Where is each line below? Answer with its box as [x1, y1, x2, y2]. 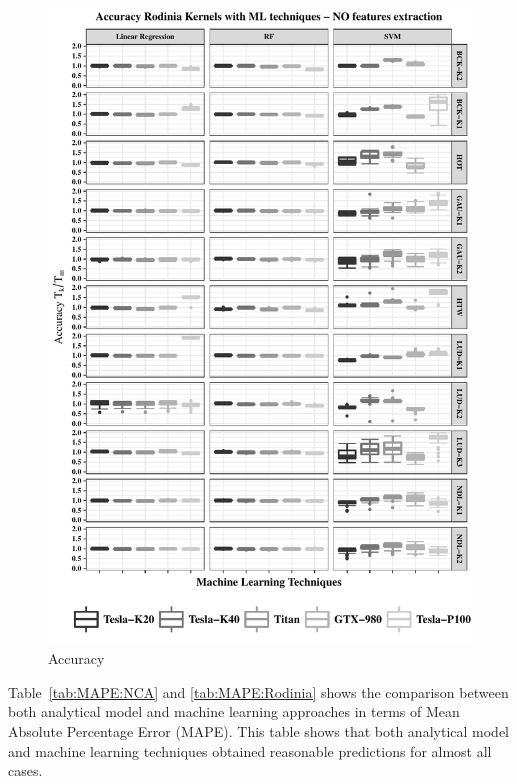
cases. [8, 760, 43, 781]
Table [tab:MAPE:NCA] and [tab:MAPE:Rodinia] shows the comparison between [8, 681, 509, 702]
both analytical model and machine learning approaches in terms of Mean [8, 701, 460, 722]
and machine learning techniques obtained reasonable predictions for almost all [8, 740, 492, 761]
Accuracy [48, 648, 105, 669]
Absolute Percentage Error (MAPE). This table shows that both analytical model [8, 720, 509, 741]
